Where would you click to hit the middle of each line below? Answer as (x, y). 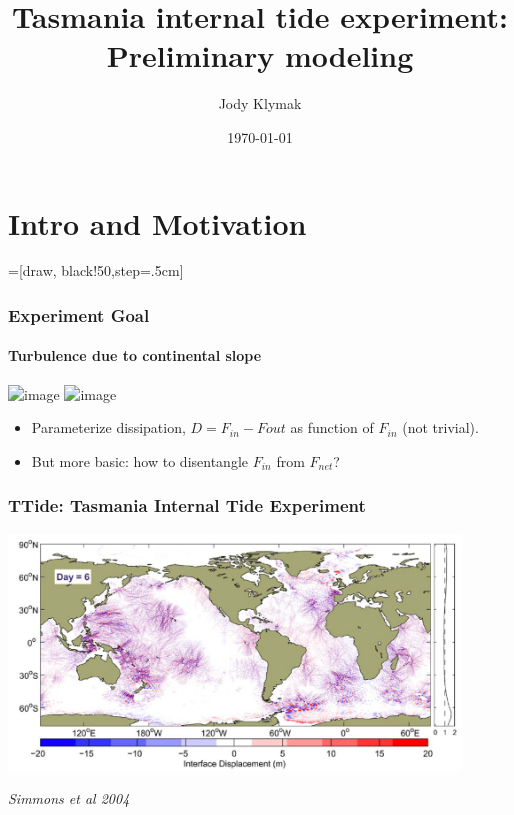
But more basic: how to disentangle (139, 460)
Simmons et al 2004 (69, 798)
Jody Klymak (260, 103)
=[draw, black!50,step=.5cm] (96, 270)
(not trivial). (440, 427)
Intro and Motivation (157, 222)
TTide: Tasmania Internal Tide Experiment (187, 505)
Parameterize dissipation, (108, 427)
